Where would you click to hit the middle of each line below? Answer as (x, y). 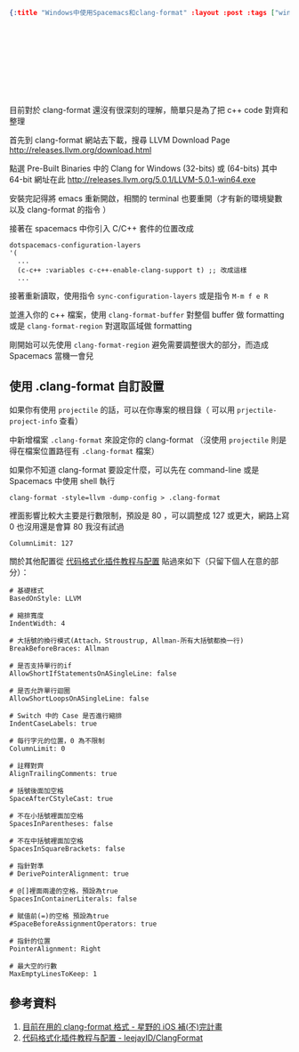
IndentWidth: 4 (37, 623)
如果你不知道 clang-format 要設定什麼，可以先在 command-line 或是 (134, 469)
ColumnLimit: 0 (37, 749)
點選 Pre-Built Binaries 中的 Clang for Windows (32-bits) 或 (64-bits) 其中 (143, 168)
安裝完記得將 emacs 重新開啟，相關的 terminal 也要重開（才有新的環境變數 (146, 198)
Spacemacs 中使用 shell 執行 (62, 481)
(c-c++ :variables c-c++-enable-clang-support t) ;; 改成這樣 (132, 270)
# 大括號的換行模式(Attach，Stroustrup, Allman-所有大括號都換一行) (127, 641)
